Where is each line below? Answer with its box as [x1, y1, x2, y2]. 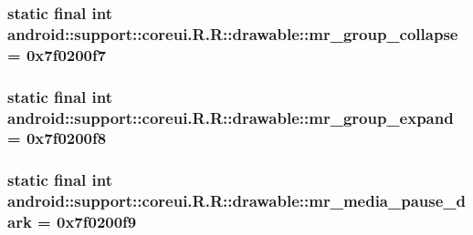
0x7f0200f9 [56, 210, 137, 233]
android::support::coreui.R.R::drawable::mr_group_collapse [7, 22, 458, 45]
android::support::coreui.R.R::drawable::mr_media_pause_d [7, 189, 466, 212]
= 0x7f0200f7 [7, 43, 107, 66]
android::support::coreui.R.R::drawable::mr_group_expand [7, 106, 454, 128]
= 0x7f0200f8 [7, 127, 107, 149]
